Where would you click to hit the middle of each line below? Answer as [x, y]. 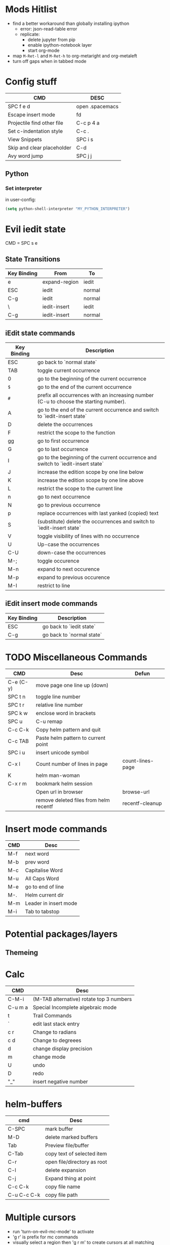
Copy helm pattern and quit [68, 730]
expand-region [60, 282]
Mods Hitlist [31, 9]
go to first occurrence [63, 441]
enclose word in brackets [66, 713]
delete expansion [66, 1170]
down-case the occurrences [72, 553]
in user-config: [21, 200]
